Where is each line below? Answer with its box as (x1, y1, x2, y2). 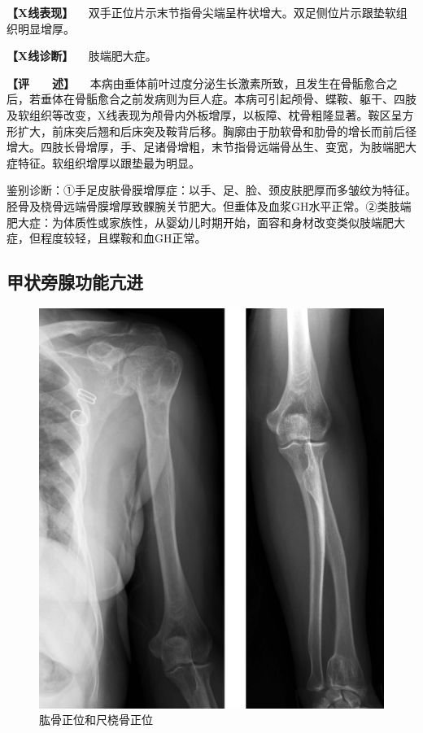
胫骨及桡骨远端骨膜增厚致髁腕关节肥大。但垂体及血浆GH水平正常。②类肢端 (7, 197, 412, 214)
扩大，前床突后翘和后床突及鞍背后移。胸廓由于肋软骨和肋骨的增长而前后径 (17, 122, 416, 139)
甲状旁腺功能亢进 (7, 269, 143, 295)
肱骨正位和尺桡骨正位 (39, 711, 153, 728)
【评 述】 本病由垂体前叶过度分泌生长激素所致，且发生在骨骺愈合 (7, 74, 386, 91)
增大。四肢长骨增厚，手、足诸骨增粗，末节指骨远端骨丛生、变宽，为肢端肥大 (7, 138, 416, 155)
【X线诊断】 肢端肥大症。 (7, 47, 157, 64)
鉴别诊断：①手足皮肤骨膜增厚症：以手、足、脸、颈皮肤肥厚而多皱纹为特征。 (7, 181, 416, 199)
